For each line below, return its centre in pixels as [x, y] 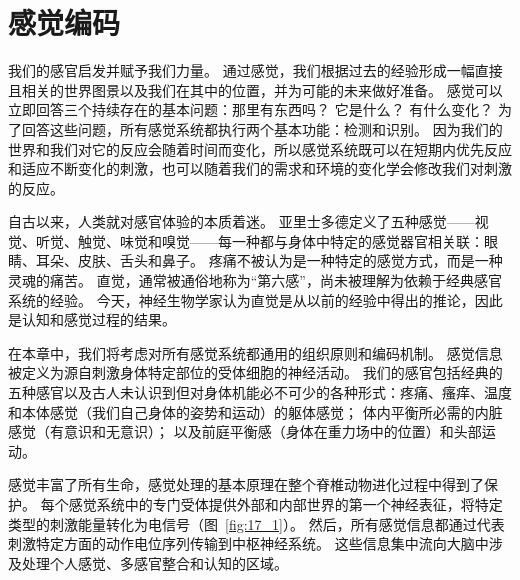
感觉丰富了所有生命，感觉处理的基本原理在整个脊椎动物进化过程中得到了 [246, 484]
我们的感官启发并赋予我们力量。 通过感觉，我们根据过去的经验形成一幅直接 [255, 70]
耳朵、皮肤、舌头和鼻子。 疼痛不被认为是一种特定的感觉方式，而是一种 [269, 260]
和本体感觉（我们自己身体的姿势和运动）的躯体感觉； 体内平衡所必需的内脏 [255, 411]
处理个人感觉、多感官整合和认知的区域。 [154, 562]
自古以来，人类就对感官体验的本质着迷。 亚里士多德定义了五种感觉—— [241, 221]
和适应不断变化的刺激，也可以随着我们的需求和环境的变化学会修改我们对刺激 [260, 168]
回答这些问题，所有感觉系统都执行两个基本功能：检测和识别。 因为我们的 [262, 128]
